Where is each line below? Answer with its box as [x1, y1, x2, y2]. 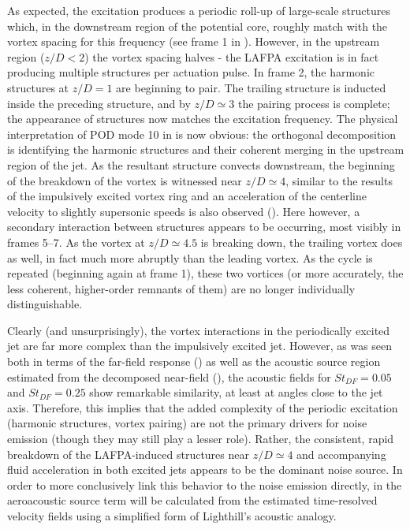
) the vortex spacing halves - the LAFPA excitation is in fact [84, 48, 379, 65]
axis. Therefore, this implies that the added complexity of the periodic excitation [7, 399, 398, 415]
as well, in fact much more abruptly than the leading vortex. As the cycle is [7, 249, 373, 266]
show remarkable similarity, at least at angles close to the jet [89, 384, 383, 400]
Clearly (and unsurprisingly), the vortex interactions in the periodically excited [7, 322, 390, 338]
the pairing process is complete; [237, 95, 390, 111]
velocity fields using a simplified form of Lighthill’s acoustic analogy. [7, 508, 337, 523]
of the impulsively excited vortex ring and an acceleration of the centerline [7, 188, 367, 204]
